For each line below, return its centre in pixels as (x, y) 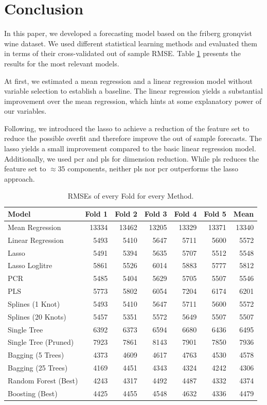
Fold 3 (156, 214)
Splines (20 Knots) (37, 316)
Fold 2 (126, 214)
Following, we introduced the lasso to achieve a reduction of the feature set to (127, 128)
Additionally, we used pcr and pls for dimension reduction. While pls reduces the (132, 158)
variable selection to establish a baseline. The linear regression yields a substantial (133, 91)
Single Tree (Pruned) (41, 342)
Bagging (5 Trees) (36, 355)
